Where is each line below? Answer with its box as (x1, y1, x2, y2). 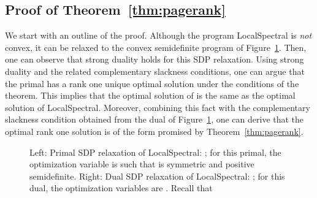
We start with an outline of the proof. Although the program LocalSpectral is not (5, 29, 312, 42)
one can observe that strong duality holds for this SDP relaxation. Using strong (5, 53, 304, 66)
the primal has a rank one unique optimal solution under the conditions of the (5, 77, 299, 89)
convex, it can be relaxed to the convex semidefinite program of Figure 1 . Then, (5, 40, 307, 53)
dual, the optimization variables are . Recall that (29, 181, 213, 194)
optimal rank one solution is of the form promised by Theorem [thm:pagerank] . (5, 124, 304, 137)
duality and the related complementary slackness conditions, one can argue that (5, 64, 305, 77)
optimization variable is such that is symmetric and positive (29, 158, 254, 170)
